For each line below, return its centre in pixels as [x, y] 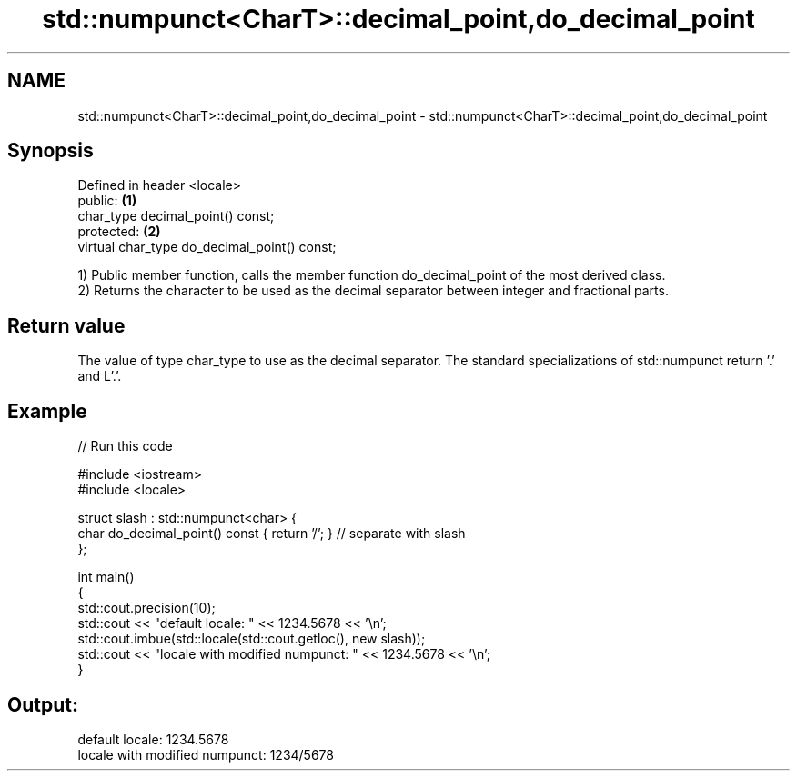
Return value [66, 325]
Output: [43, 704]
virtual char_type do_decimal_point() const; [207, 247]
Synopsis [50, 151]
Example [47, 411]
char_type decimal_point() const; [176, 216]
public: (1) [107, 201]
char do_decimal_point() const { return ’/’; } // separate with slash [272, 534]
